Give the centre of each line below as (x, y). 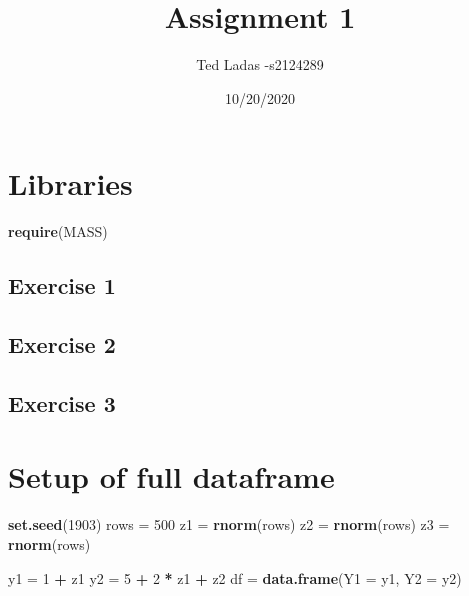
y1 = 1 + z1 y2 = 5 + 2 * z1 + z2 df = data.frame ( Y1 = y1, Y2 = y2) (235, 577)
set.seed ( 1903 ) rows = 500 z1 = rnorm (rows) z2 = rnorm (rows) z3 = (229, 524)
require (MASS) (58, 231)
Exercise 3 (62, 402)
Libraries (70, 183)
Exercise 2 (62, 344)
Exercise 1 (62, 285)
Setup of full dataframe (171, 476)
